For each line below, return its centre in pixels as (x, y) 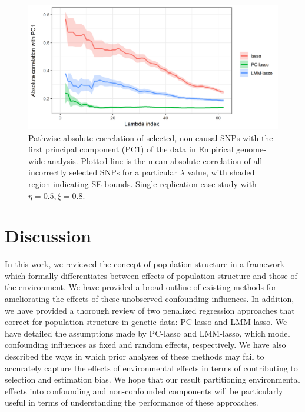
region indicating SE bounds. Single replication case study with (142, 183)
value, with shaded (221, 172)
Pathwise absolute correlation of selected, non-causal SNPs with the (151, 137)
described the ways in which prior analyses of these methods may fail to (135, 356)
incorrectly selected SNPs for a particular (103, 172)
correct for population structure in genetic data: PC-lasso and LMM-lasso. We (146, 322)
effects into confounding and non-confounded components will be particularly (144, 391)
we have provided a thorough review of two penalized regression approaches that (150, 310)
